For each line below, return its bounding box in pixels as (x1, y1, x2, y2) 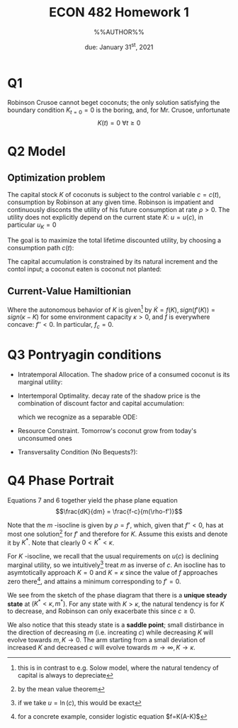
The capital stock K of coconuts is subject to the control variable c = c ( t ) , (7, 191, 221, 199)
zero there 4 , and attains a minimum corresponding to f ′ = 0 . (7, 576, 181, 586)
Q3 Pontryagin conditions (7, 347, 161, 363)
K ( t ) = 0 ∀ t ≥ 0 (97, 118, 141, 128)
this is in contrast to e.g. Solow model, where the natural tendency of (17, 663, 219, 672)
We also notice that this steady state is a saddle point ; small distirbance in (7, 621, 225, 629)
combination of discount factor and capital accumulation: (17, 399, 185, 408)
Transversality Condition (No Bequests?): (17, 448, 138, 457)
